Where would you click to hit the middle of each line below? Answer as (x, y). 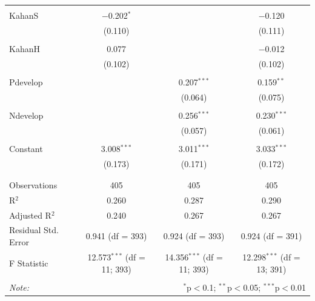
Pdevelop (26, 81)
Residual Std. (34, 230)
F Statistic (29, 263)
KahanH (25, 48)
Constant (26, 148)
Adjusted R (30, 215)
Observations (33, 184)
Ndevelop (26, 115)
